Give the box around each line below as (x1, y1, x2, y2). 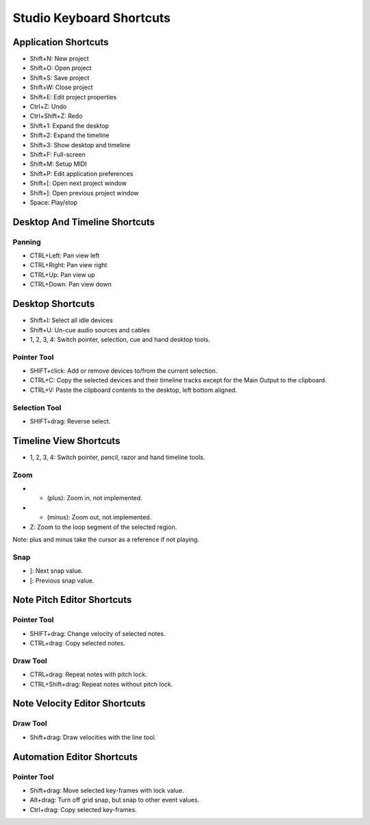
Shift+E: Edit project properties (29, 93, 117, 101)
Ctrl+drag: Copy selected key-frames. (29, 805, 137, 813)
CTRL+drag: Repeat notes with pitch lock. (29, 670, 147, 678)
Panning (12, 237, 41, 247)
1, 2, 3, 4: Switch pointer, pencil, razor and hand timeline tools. (29, 453, 206, 461)
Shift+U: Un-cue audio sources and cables (29, 325, 150, 334)
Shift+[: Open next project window (29, 179, 127, 188)
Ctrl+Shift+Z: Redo (29, 112, 83, 120)
